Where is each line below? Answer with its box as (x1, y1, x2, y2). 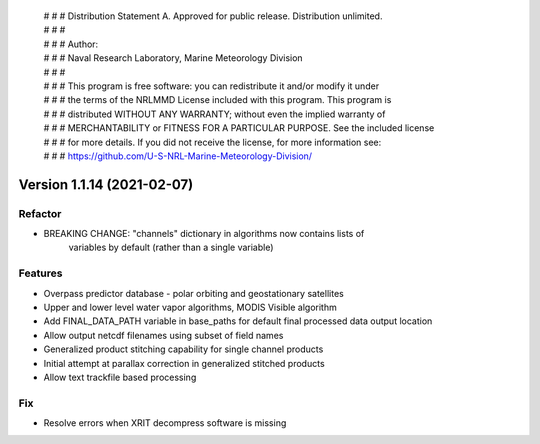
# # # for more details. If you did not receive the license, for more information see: (43, 136, 382, 148)
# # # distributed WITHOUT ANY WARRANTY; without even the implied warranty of (43, 108, 386, 120)
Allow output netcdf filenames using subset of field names (43, 329, 284, 341)
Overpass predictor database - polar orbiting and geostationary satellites (43, 287, 344, 299)
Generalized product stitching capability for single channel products (43, 343, 324, 355)
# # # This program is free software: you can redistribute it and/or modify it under (43, 80, 380, 92)
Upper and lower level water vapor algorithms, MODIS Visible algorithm (43, 301, 337, 313)
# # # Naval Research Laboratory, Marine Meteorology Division (43, 52, 304, 64)
